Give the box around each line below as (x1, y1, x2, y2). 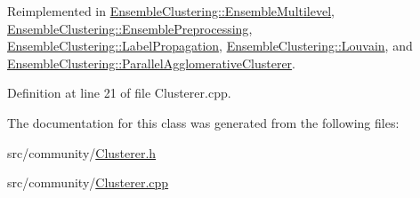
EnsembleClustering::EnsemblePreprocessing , (7, 19, 253, 37)
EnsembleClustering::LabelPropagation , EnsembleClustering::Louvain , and (7, 36, 413, 55)
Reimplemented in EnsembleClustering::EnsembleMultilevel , (7, 2, 335, 20)
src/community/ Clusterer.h (7, 143, 157, 162)
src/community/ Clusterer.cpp (7, 173, 169, 192)
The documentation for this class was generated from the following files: (7, 113, 400, 131)
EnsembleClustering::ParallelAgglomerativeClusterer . (7, 53, 296, 72)
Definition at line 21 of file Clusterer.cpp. (7, 83, 231, 102)
